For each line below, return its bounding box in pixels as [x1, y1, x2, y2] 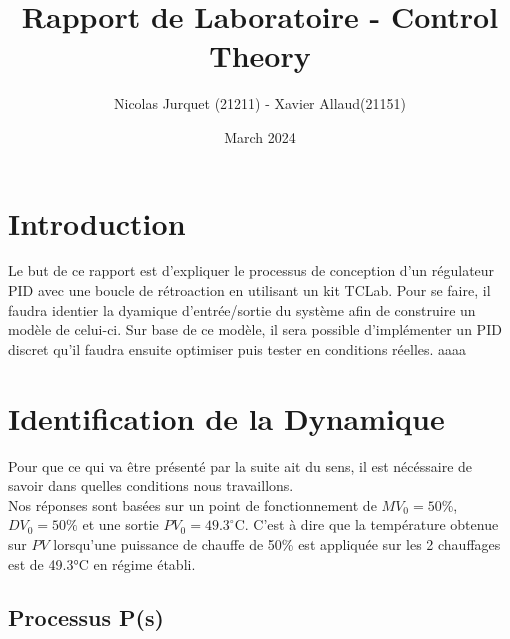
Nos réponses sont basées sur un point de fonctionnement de [8, 494, 377, 515]
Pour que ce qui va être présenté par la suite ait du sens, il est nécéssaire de [8, 455, 473, 476]
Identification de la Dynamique [8, 397, 445, 438]
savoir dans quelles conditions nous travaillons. [8, 475, 294, 496]
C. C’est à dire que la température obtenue [234, 514, 499, 535]
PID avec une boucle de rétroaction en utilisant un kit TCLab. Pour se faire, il [8, 280, 491, 301]
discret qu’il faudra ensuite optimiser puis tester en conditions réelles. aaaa [8, 338, 467, 359]
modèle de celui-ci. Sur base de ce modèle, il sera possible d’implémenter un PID [8, 319, 502, 340]
